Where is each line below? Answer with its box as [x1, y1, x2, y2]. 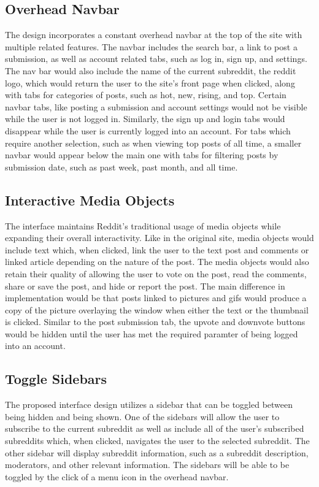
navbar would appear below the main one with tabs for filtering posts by [5, 148, 279, 161]
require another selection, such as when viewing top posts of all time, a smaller [5, 136, 302, 149]
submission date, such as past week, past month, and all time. [5, 160, 238, 173]
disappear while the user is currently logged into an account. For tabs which [5, 124, 291, 137]
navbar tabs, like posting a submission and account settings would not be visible [5, 100, 307, 113]
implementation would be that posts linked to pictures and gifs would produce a [5, 291, 307, 304]
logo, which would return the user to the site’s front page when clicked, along [5, 76, 295, 89]
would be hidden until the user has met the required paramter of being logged [5, 327, 298, 340]
